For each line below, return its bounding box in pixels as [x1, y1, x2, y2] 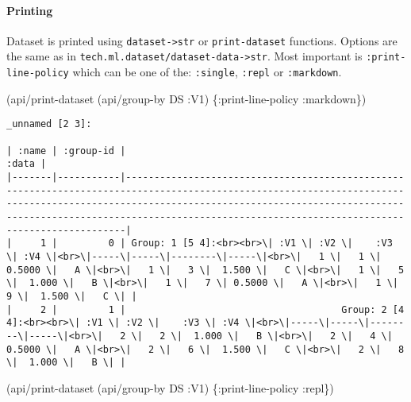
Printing [6, 2, 53, 18]
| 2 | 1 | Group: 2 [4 [6, 303, 405, 315]
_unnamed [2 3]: [6, 118, 92, 130]
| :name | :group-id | [6, 145, 126, 157]
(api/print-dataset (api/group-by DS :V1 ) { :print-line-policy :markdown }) [6, 90, 367, 106]
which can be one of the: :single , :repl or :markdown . [72, 64, 342, 80]
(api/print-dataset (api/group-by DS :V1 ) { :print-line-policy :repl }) [6, 379, 334, 396]
